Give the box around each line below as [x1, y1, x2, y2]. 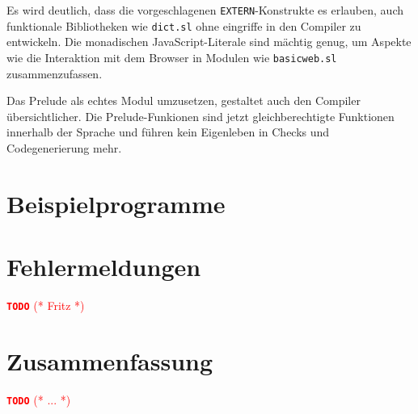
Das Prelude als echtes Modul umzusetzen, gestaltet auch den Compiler [6, 92, 361, 109]
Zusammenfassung [6, 344, 213, 377]
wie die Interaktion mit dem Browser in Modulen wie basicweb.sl [6, 48, 337, 65]
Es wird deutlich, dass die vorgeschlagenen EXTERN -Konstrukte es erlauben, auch [6, 2, 403, 18]
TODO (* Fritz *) [6, 297, 85, 314]
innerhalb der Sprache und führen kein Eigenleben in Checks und [6, 123, 330, 140]
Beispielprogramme [6, 186, 226, 220]
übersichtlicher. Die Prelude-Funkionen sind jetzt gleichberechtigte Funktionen [6, 107, 395, 124]
